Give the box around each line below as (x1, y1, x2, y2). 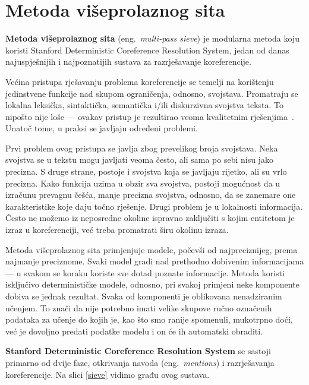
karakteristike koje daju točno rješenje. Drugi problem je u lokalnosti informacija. (5, 200, 303, 212)
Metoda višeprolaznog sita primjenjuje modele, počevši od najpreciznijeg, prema (5, 243, 298, 255)
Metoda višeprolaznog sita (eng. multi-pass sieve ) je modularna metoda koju (5, 32, 299, 45)
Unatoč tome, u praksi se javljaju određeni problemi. (5, 122, 198, 134)
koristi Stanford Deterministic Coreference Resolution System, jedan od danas (5, 43, 289, 56)
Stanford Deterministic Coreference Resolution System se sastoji (5, 345, 271, 357)
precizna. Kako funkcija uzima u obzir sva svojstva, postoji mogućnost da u (5, 176, 280, 189)
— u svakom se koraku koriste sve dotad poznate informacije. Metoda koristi (5, 266, 285, 279)
